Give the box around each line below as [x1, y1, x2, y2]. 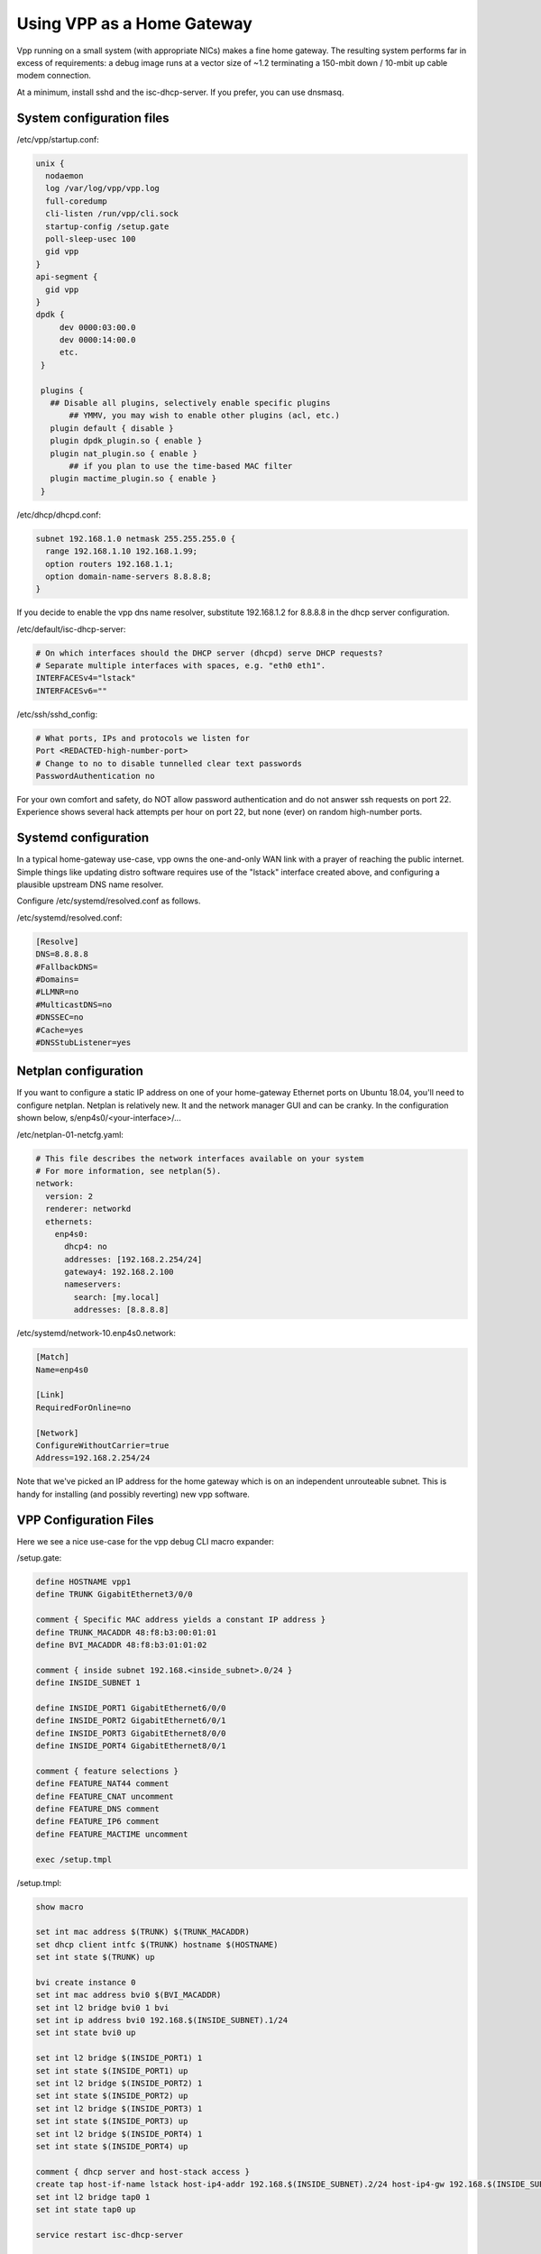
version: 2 [45, 1191, 94, 1201]
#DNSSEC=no [35, 1012, 84, 1022]
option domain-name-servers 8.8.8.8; [45, 571, 212, 582]
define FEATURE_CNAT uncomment [35, 1791, 175, 1801]
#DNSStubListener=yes [35, 1037, 132, 1048]
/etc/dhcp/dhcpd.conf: [16, 509, 102, 520]
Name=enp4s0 [35, 1364, 89, 1375]
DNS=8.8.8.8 [35, 949, 89, 959]
